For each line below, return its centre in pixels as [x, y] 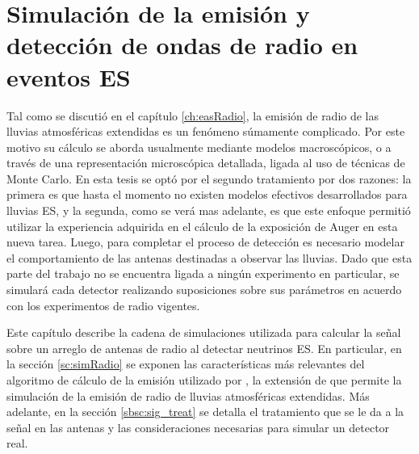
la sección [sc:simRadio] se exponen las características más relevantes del [186, 364]
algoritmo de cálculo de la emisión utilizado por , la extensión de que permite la [204, 380]
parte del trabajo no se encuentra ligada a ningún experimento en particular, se [203, 273]
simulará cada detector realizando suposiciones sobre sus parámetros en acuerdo [204, 290]
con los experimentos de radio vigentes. [103, 305]
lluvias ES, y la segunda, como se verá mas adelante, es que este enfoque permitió [209, 210]
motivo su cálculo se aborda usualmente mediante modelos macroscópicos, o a [199, 147]
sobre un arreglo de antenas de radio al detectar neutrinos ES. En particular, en [204, 348]
